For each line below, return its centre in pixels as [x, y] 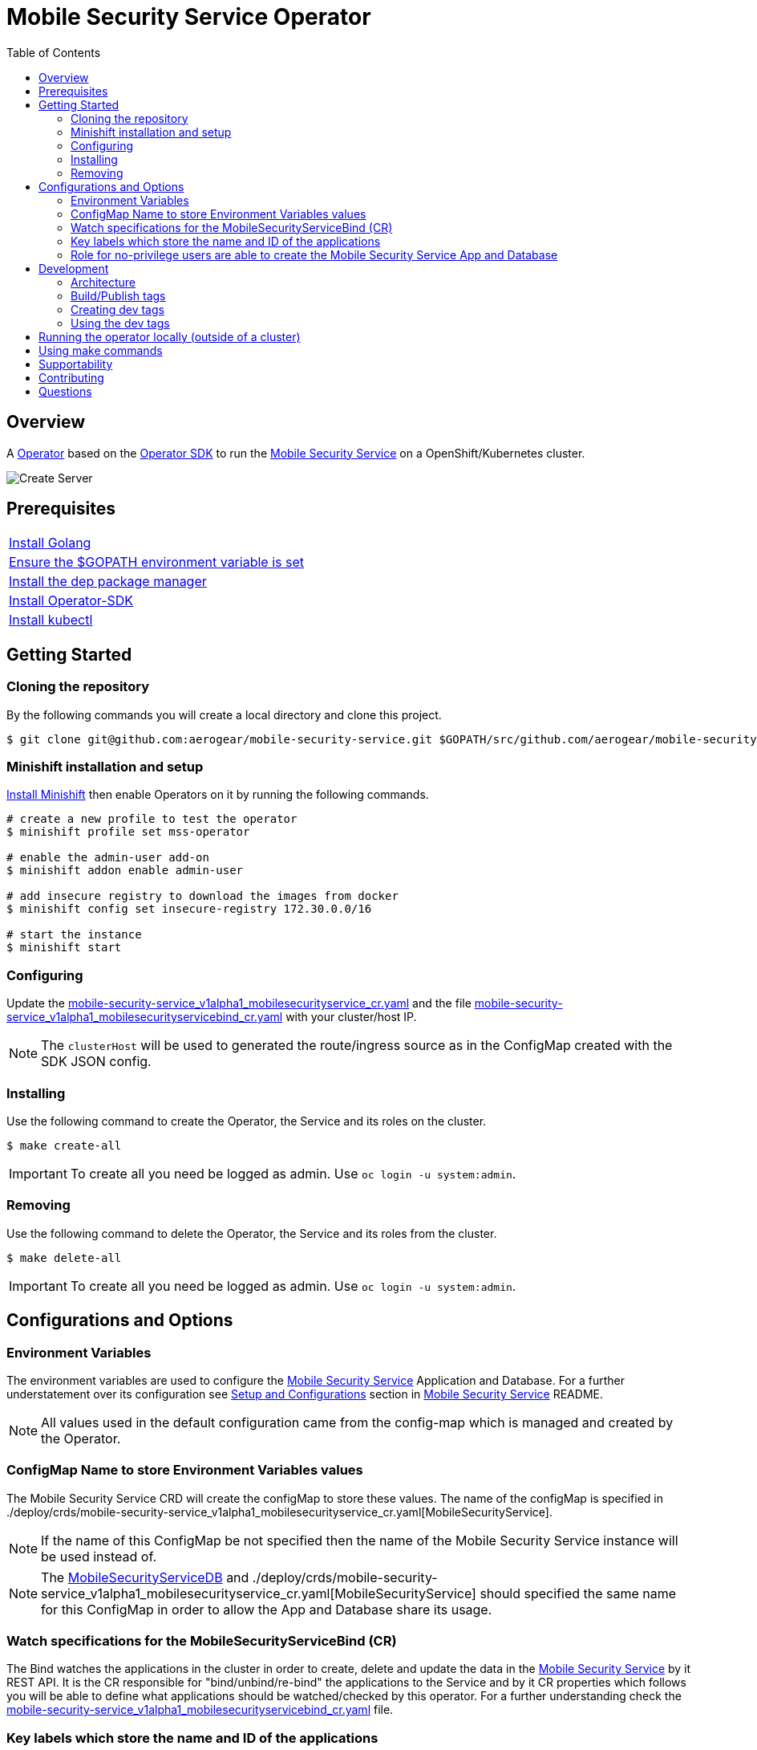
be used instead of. [99, 1556]
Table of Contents [54, 52]
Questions [65, 391]
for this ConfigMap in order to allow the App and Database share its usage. [267, 1609]
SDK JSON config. [96, 1062]
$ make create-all [64, 1145]
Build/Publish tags [118, 295]
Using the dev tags [120, 323]
